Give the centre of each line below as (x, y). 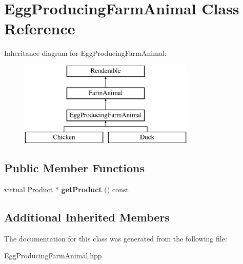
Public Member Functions (74, 168)
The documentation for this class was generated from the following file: (116, 238)
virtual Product (29, 189)
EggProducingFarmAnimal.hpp (53, 256)
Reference (40, 28)
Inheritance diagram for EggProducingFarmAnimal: (85, 53)
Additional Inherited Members (87, 217)
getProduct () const (95, 189)
